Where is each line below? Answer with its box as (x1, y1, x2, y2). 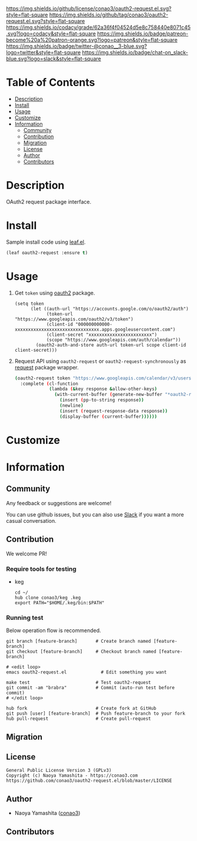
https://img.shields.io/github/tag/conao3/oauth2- (49, 11, 169, 18)
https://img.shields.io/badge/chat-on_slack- (82, 49, 188, 55)
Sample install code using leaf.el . (6, 238, 86, 246)
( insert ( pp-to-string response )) (59, 397, 144, 403)
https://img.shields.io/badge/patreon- (96, 30, 189, 37)
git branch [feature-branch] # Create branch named (6, 639, 151, 644)
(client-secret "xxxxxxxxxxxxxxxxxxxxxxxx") (46, 332, 158, 338)
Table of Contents (6, 76, 95, 89)
